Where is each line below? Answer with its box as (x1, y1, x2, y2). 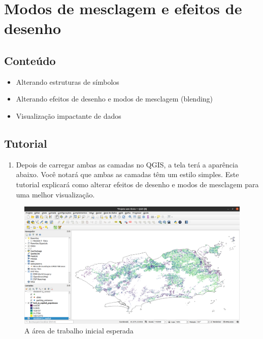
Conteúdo (4, 52, 56, 68)
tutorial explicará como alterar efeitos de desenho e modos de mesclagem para (16, 179, 259, 189)
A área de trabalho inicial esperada (24, 325, 134, 336)
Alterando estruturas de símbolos (16, 76, 119, 87)
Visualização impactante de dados (16, 110, 121, 121)
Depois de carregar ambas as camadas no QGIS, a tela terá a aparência (16, 159, 238, 169)
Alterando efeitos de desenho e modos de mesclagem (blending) (16, 93, 213, 104)
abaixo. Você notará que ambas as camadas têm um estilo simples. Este (16, 169, 239, 180)
